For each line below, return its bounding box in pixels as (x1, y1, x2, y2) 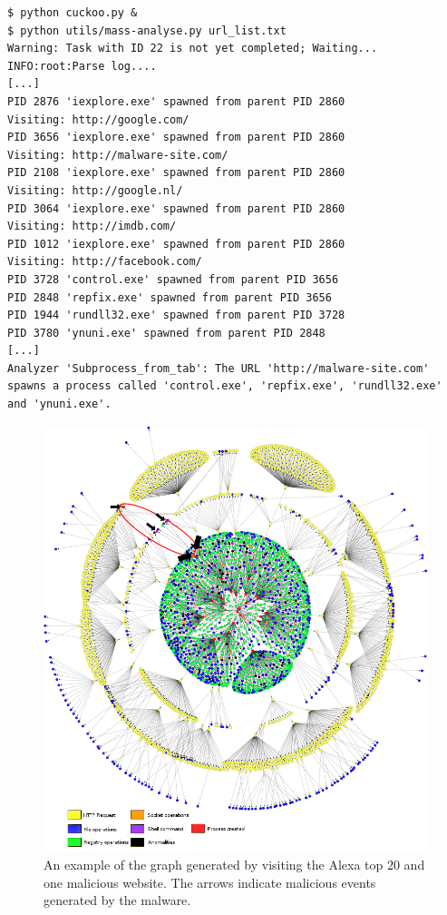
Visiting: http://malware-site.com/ (7, 148, 228, 162)
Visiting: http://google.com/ (7, 113, 189, 126)
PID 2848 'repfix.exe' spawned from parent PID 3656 (7, 290, 332, 304)
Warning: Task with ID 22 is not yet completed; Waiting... (7, 42, 378, 55)
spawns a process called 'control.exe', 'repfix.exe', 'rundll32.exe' (7, 379, 442, 393)
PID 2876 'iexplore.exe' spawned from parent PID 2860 (7, 94, 345, 108)
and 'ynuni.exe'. (7, 398, 112, 411)
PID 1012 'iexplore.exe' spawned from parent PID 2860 (7, 237, 345, 251)
